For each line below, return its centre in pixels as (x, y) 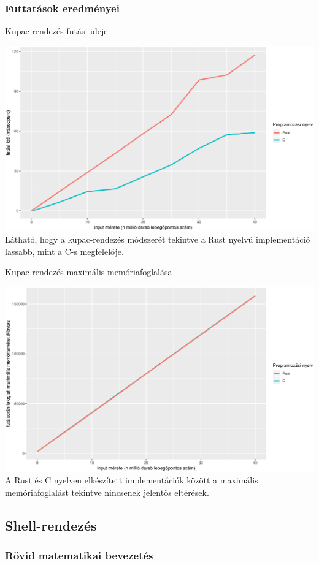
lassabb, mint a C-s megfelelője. (64, 251)
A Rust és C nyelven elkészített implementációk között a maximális (132, 480)
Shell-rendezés (51, 525)
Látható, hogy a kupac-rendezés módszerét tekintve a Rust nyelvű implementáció (158, 239)
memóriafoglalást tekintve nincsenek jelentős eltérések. (107, 492)
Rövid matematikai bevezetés (79, 556)
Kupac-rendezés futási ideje (56, 31)
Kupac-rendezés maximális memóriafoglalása (89, 272)
